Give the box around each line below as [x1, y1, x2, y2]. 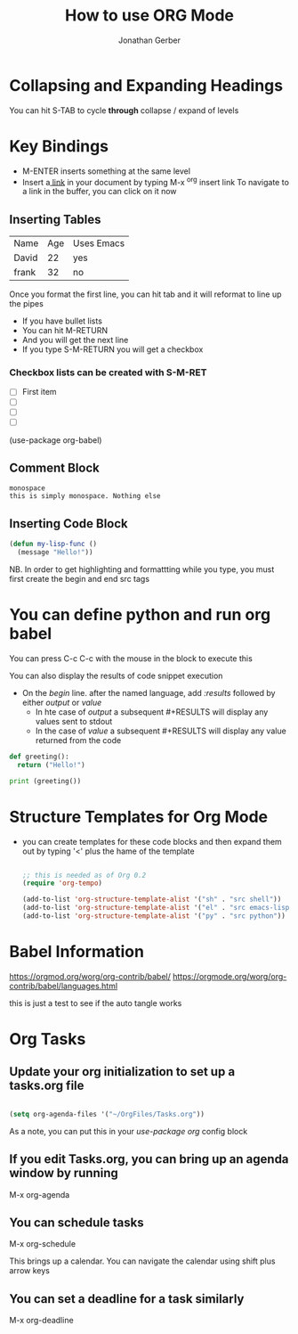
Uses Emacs [72, 237, 125, 250]
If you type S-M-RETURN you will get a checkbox [21, 344, 204, 355]
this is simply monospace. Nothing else [9, 492, 162, 501]
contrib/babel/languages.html [9, 980, 118, 991]
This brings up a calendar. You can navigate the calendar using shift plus [9, 1256, 276, 1266]
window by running [9, 1166, 118, 1181]
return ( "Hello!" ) [17, 760, 86, 769]
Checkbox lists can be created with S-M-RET [9, 366, 207, 379]
